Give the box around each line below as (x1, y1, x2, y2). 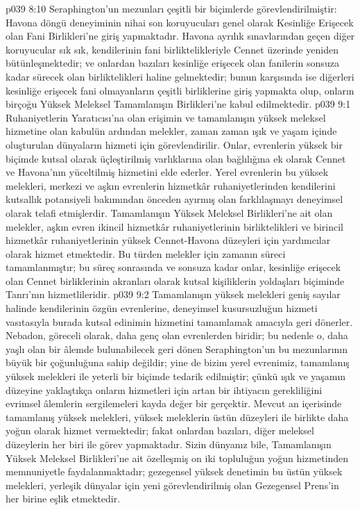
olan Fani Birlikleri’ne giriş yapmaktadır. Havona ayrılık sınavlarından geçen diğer (6, 28, 355, 43)
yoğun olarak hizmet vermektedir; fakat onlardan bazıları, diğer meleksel (6, 423, 314, 438)
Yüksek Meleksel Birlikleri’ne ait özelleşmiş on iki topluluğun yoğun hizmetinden (6, 450, 349, 465)
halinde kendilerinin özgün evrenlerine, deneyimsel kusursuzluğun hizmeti (6, 301, 318, 315)
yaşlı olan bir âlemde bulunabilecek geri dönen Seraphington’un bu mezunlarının (6, 341, 348, 356)
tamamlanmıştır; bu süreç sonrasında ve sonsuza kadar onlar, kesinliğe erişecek (6, 260, 341, 274)
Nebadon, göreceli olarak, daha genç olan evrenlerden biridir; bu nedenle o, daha (6, 328, 348, 343)
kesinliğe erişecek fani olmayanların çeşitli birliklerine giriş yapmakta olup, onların (6, 83, 354, 97)
